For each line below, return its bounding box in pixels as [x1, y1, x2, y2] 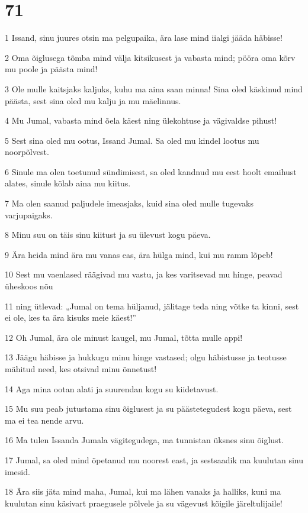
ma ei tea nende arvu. [5, 414, 84, 426]
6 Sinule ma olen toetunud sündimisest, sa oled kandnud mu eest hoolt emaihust [5, 165, 297, 178]
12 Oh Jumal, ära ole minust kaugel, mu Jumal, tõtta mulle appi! [5, 331, 243, 343]
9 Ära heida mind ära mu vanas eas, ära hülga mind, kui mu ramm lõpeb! [5, 248, 273, 260]
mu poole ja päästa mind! [5, 63, 98, 75]
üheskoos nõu [5, 280, 53, 292]
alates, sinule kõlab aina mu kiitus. [5, 177, 131, 189]
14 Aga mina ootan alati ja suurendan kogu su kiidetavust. [5, 382, 219, 395]
